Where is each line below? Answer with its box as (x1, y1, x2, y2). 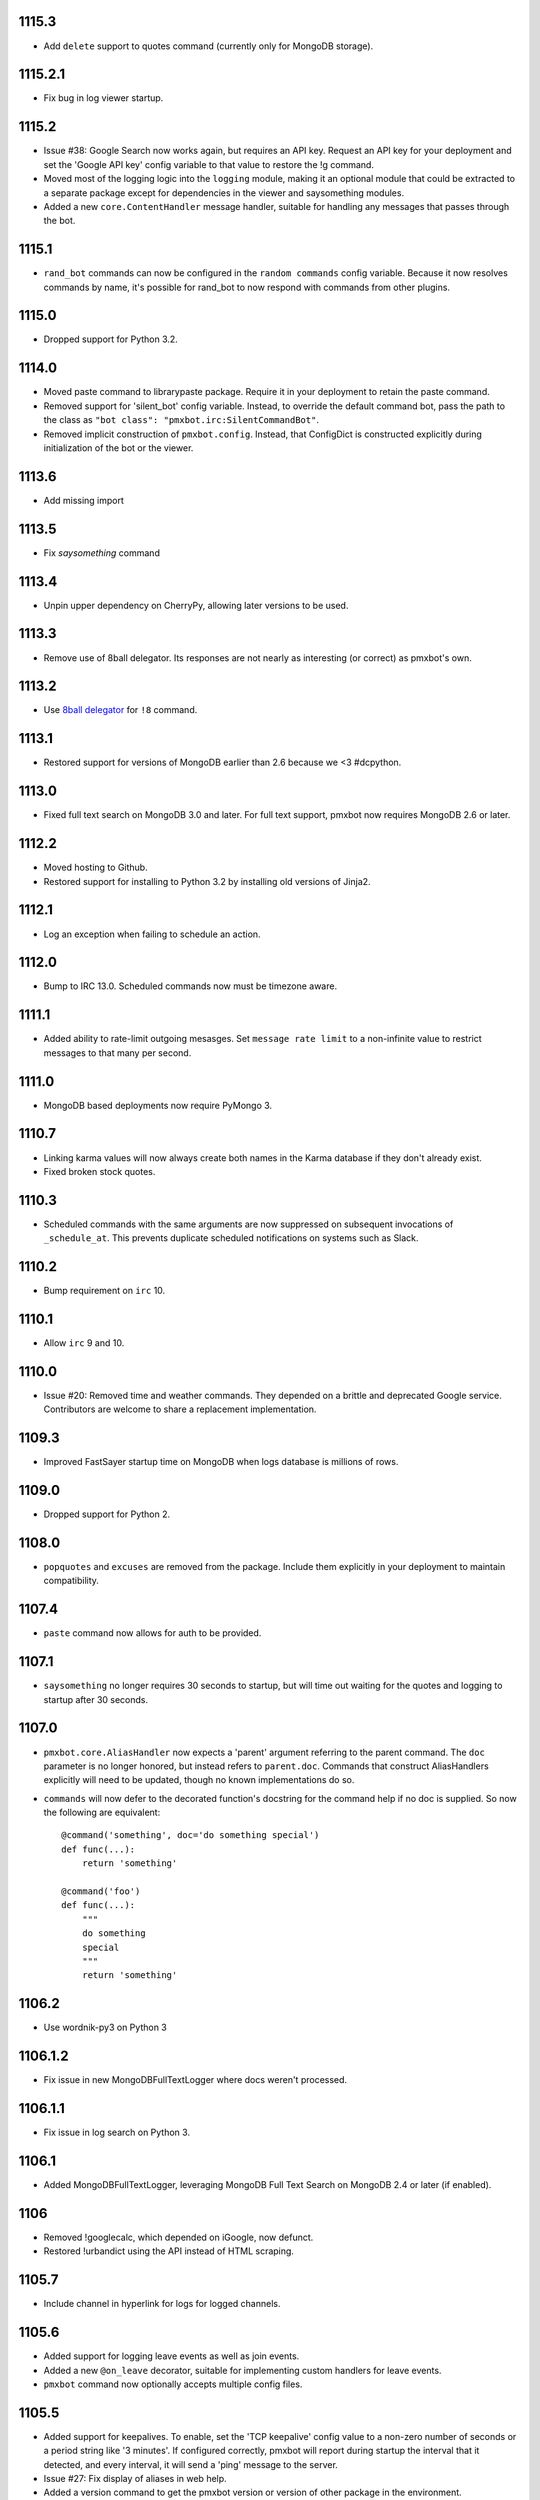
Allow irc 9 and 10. (43, 1337, 125, 1349)
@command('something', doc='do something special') (61, 1830, 320, 1841)
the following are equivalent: (43, 1806, 161, 1819)
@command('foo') (61, 1886, 141, 1897)
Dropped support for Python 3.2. (43, 333, 179, 345)
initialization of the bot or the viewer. (43, 441, 194, 454)
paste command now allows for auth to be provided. (43, 1627, 262, 1639)
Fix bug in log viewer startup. (43, 92, 164, 104)
